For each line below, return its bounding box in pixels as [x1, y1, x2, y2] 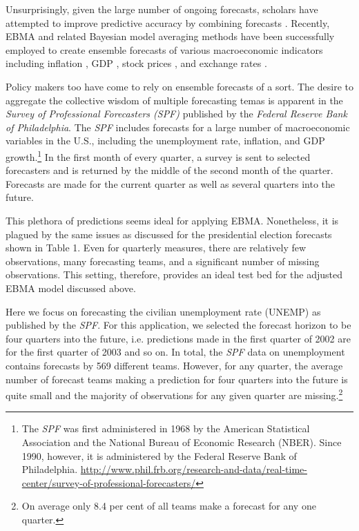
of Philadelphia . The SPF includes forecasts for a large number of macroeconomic [6, 119, 350, 134]
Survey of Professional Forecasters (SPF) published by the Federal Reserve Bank [6, 106, 347, 121]
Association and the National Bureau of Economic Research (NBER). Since [21, 434, 342, 449]
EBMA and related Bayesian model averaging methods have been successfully [6, 29, 335, 44]
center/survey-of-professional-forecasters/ [21, 475, 196, 490]
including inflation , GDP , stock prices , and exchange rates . [6, 56, 267, 70]
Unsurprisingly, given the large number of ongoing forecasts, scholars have [6, 2, 318, 16]
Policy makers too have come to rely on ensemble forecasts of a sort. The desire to [6, 79, 353, 93]
